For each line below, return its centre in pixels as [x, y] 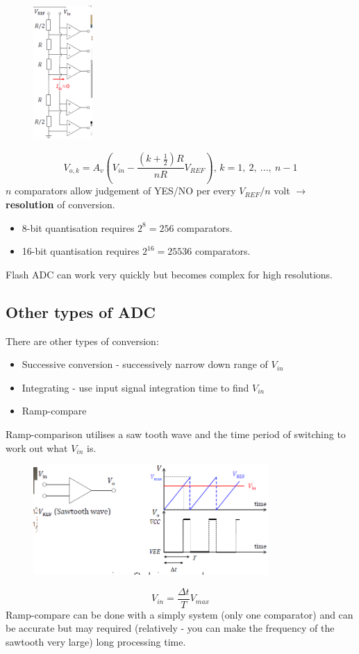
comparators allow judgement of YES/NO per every [125, 191]
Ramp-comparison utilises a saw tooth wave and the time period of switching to [176, 434]
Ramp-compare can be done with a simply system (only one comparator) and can [179, 614]
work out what [37, 447]
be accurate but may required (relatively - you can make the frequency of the [170, 628]
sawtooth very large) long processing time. [96, 641]
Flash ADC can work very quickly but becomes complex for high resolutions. [169, 274]
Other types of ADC [81, 311]
